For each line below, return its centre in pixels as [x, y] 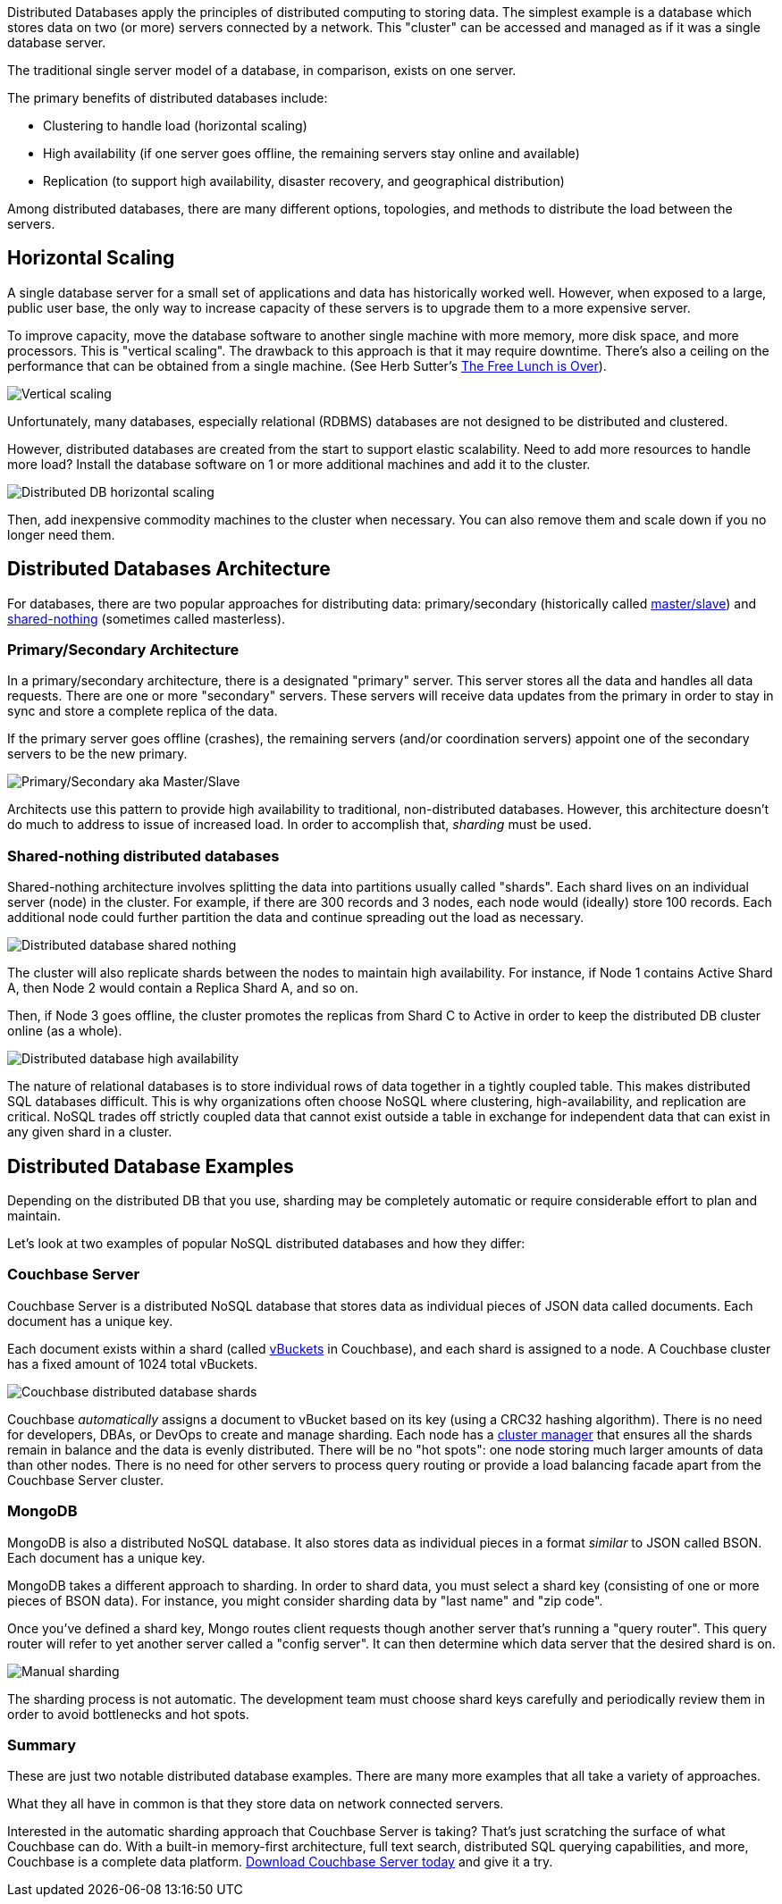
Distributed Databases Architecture [169, 569]
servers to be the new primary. [97, 754]
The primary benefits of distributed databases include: [168, 98]
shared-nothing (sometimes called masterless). [147, 618]
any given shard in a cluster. [90, 1132]
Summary [42, 1745]
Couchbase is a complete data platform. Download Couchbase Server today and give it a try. [280, 1862]
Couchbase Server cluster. [85, 1480]
